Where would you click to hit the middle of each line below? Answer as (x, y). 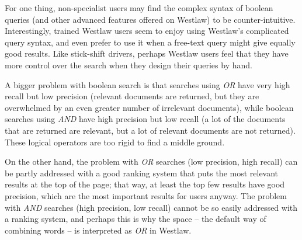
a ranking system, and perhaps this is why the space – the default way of (136, 219)
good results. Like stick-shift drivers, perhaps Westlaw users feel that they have (147, 53)
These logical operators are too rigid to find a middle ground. (115, 142)
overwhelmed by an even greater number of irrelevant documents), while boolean (149, 107)
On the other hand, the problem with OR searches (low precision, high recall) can (151, 161)
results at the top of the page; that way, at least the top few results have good (145, 184)
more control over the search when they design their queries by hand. (129, 65)
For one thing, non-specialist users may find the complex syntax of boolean (139, 8)
